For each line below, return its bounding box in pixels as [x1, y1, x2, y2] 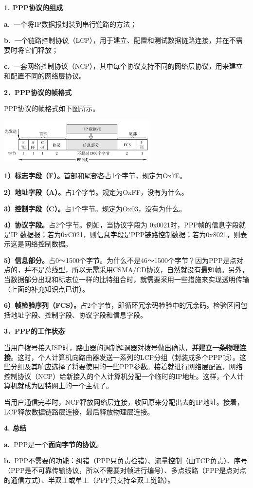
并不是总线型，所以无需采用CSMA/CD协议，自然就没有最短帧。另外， [24, 264, 249, 275]
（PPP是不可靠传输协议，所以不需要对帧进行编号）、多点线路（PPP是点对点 [4, 465, 247, 475]
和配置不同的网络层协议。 [4, 70, 86, 80]
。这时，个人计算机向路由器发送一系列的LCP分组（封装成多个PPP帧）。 [11, 352, 239, 362]
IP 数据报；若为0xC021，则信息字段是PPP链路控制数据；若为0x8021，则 [10, 229, 240, 239]
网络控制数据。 [24, 239, 72, 249]
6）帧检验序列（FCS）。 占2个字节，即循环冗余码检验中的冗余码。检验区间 [4, 300, 241, 310]
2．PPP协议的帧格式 [4, 87, 72, 97]
